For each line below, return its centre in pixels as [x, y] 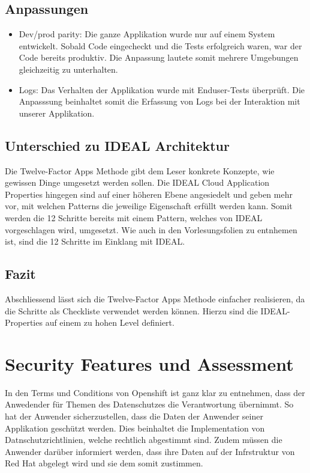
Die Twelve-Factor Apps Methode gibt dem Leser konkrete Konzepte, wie [140, 170]
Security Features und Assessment [149, 363]
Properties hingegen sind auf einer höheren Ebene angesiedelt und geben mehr [149, 194]
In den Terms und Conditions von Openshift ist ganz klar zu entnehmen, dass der [155, 392]
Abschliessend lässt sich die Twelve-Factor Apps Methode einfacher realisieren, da [155, 298]
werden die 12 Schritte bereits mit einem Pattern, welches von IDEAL [134, 217]
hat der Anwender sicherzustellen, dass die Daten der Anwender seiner [134, 416]
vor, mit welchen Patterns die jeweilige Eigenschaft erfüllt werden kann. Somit [149, 206]
